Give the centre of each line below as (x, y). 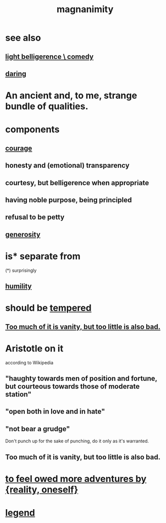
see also (23, 38)
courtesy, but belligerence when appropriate (77, 183)
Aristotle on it (34, 348)
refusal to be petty (35, 217)
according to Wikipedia (29, 362)
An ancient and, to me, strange (71, 96)
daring (16, 74)
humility (18, 286)
